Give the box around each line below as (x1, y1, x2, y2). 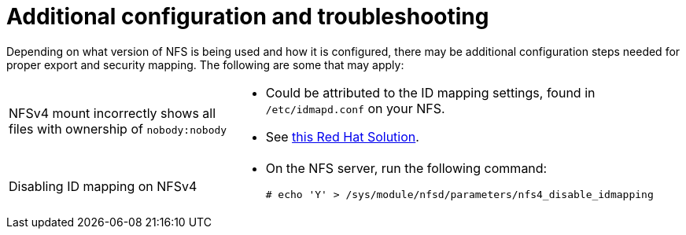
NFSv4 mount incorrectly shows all (9, 105, 216, 121)
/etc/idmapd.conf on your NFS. (265, 100, 445, 116)
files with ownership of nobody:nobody (9, 120, 227, 137)
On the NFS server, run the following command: (265, 160, 548, 176)
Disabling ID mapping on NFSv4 (9, 178, 197, 195)
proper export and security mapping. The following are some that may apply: (6, 57, 404, 72)
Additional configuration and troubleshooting (6, 3, 489, 30)
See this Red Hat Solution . (265, 128, 419, 145)
